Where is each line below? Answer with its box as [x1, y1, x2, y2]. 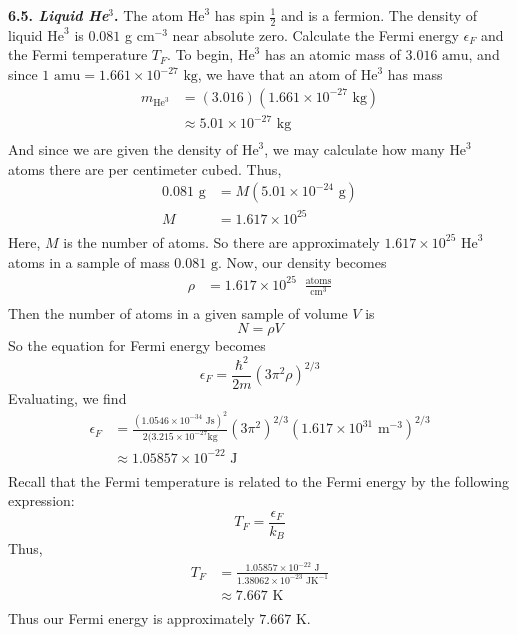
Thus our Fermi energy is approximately [8, 607, 255, 628]
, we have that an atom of [197, 64, 357, 85]
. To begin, [167, 44, 234, 65]
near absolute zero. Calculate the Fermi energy [172, 24, 459, 45]
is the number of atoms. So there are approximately [63, 231, 380, 252]
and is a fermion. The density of [280, 5, 478, 25]
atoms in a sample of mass [8, 251, 170, 272]
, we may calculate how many [264, 139, 445, 160]
